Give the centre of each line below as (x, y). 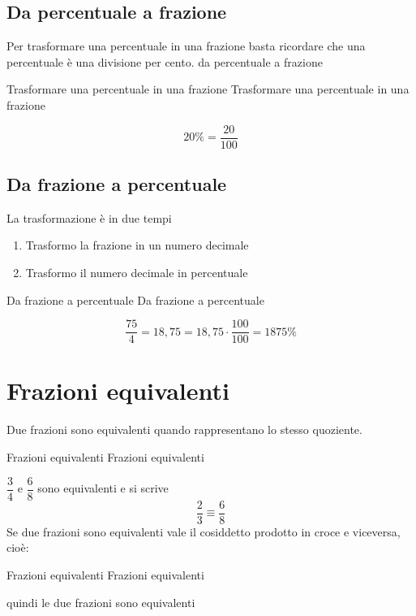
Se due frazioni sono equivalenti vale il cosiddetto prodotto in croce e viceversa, (204, 531)
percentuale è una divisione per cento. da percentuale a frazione (165, 61)
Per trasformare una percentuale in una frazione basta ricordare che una (186, 46)
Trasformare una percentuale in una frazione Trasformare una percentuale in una (208, 89)
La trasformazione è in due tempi (89, 217)
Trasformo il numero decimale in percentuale (137, 273)
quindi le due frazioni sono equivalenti (101, 602)
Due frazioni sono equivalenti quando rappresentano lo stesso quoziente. (184, 429)
